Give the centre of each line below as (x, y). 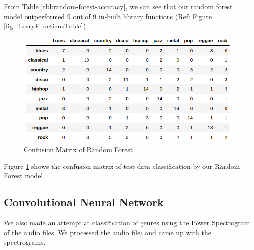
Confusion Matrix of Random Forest (78, 149)
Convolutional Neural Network (84, 202)
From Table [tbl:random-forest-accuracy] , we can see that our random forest (118, 6)
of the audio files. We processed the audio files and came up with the (108, 232)
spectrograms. (25, 242)
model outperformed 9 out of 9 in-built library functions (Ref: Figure (108, 16)
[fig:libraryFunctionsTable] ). (46, 26)
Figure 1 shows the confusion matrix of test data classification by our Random (122, 166)
